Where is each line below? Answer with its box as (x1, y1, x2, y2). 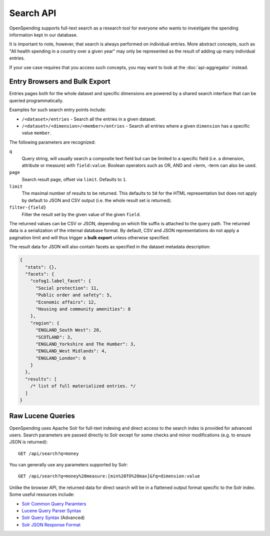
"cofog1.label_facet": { (30, 278, 91, 284)
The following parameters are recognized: (9, 139, 96, 145)
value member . (21, 130, 52, 136)
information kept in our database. (9, 32, 78, 38)
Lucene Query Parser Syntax (21, 508, 81, 514)
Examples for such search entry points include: (9, 107, 106, 113)
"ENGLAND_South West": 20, (35, 327, 102, 333)
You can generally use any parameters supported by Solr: (9, 462, 128, 468)
